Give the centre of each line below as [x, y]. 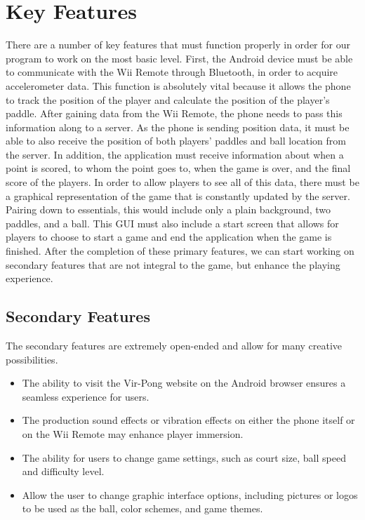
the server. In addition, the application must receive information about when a [175, 154]
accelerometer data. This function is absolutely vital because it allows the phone [178, 85]
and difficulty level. [63, 471]
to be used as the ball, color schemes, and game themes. [142, 508]
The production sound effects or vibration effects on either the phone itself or [188, 420]
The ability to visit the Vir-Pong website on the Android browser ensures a [184, 383]
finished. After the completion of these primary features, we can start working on [180, 251]
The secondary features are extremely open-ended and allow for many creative [174, 346]
